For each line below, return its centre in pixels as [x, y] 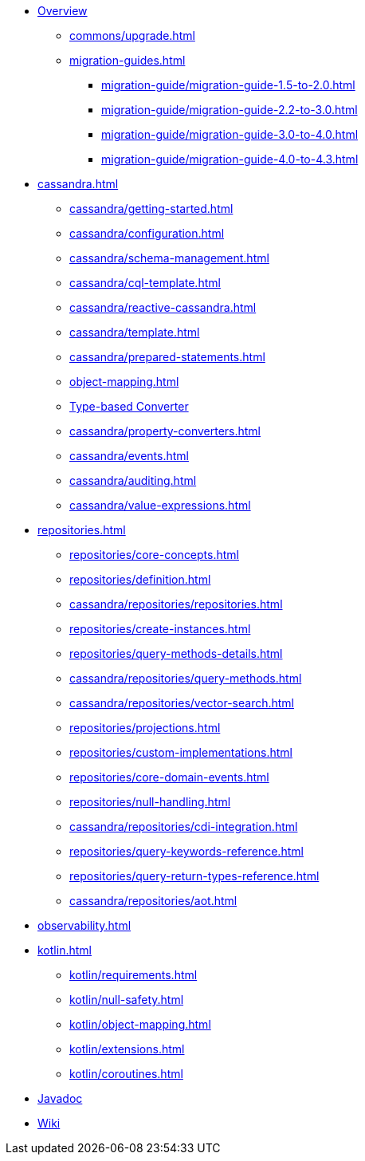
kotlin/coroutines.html [126, 1074]
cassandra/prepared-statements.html [167, 357]
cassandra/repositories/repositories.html [176, 604]
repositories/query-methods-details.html [176, 653]
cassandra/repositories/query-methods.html [186, 678]
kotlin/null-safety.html [127, 1000]
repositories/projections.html [145, 728]
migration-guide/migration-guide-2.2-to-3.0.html [230, 110]
